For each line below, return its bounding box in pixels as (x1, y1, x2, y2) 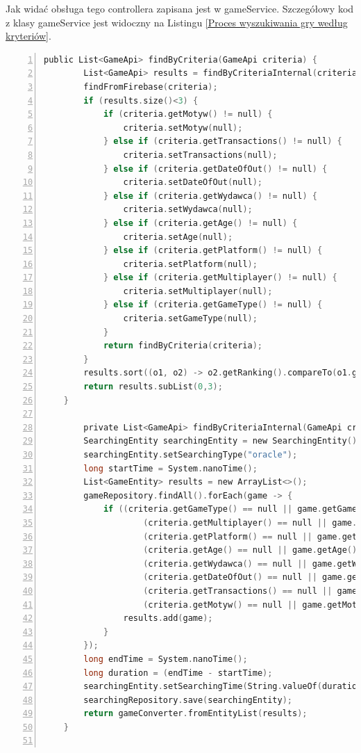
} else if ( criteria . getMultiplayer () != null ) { (103, 273, 337, 283)
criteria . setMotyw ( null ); (123, 122, 243, 133)
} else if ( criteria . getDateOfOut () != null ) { (103, 163, 328, 174)
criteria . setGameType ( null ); (123, 314, 258, 324)
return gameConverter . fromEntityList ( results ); (83, 709, 308, 719)
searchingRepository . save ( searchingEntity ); (83, 695, 292, 705)
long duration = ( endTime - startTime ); (83, 667, 273, 678)
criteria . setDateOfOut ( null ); (123, 177, 263, 188)
